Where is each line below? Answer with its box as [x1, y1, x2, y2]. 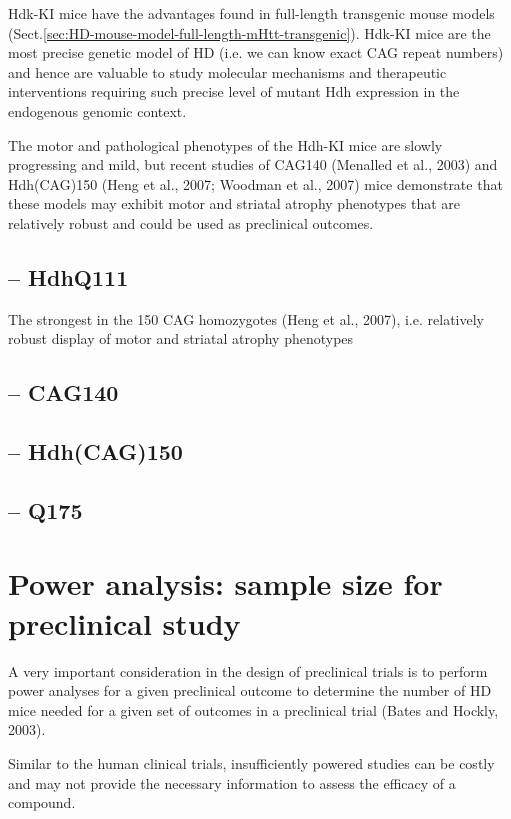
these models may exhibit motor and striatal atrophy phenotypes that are [8, 193, 460, 214]
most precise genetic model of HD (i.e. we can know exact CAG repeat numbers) [8, 42, 504, 63]
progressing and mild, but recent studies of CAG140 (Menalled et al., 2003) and [8, 154, 498, 175]
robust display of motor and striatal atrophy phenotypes [8, 328, 354, 349]
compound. [8, 792, 76, 813]
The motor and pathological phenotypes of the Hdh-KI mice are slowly [8, 134, 443, 155]
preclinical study [8, 602, 241, 643]
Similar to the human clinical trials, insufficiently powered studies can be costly [8, 752, 495, 773]
